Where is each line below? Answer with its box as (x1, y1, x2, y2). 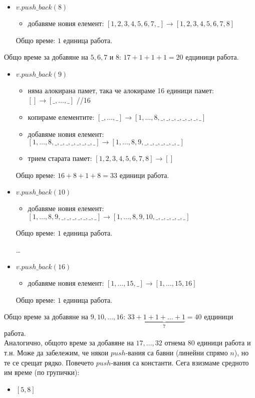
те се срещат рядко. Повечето (4, 357, 94, 367)
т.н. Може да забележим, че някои (4, 347, 109, 357)
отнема (164, 337, 186, 348)
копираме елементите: (28, 111, 95, 122)
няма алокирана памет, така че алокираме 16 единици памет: (28, 85, 214, 95)
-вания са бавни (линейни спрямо (125, 347, 228, 357)
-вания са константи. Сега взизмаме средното (111, 357, 249, 367)
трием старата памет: (28, 153, 92, 163)
